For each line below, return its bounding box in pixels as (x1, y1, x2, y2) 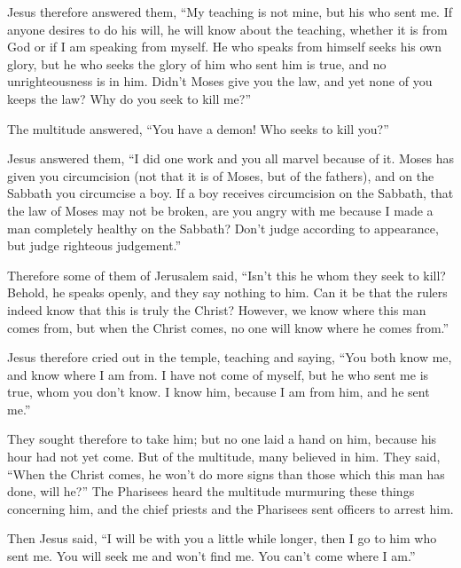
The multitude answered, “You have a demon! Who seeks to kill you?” (7, 119, 389, 138)
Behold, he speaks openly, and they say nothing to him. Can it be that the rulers (7, 283, 448, 302)
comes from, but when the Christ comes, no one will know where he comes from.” (7, 318, 449, 336)
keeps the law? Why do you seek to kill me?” (7, 89, 252, 107)
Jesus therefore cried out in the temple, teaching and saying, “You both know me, (7, 348, 452, 367)
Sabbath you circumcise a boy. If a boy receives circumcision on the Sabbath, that (7, 184, 454, 202)
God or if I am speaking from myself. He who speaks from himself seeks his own (7, 37, 441, 56)
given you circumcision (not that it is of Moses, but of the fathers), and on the (7, 166, 434, 185)
